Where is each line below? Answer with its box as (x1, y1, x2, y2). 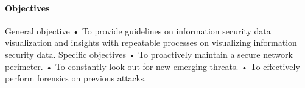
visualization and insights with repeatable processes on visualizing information (5, 36, 297, 49)
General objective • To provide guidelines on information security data (5, 24, 271, 37)
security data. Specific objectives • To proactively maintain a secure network (5, 48, 293, 60)
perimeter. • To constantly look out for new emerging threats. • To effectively (5, 60, 300, 72)
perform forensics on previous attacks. (5, 72, 147, 84)
